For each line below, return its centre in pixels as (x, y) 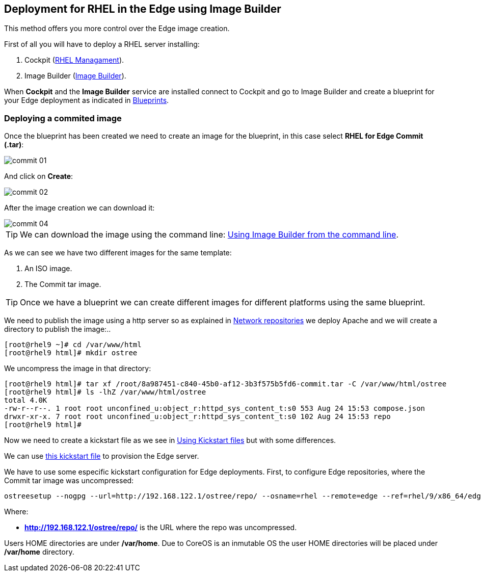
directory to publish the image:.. (58, 329)
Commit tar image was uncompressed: (69, 481)
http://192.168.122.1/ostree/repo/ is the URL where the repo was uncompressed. (161, 528)
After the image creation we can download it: (79, 208)
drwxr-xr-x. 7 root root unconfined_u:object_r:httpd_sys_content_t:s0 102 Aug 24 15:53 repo (197, 417)
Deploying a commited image (63, 118)
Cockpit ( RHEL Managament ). (74, 60)
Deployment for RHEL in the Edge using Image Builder (143, 9)
